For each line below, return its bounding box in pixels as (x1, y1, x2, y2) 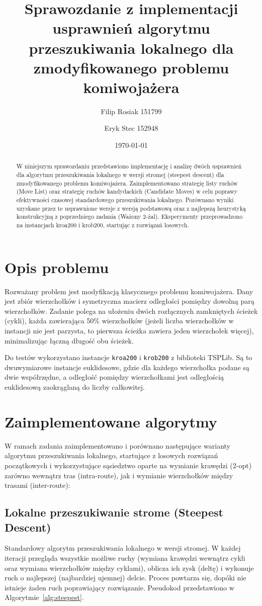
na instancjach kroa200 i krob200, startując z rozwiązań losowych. (16, 221, 189, 229)
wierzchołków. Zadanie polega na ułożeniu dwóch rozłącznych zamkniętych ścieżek (5, 305, 258, 316)
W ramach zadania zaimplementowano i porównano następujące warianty (5, 440, 230, 451)
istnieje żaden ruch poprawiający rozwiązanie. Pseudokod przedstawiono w (5, 582, 234, 592)
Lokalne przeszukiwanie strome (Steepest (5, 504, 223, 520)
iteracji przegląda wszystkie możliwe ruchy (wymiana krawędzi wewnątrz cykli (5, 552, 245, 563)
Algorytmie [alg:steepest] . (5, 592, 84, 602)
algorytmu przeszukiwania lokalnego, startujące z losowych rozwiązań (5, 450, 218, 461)
